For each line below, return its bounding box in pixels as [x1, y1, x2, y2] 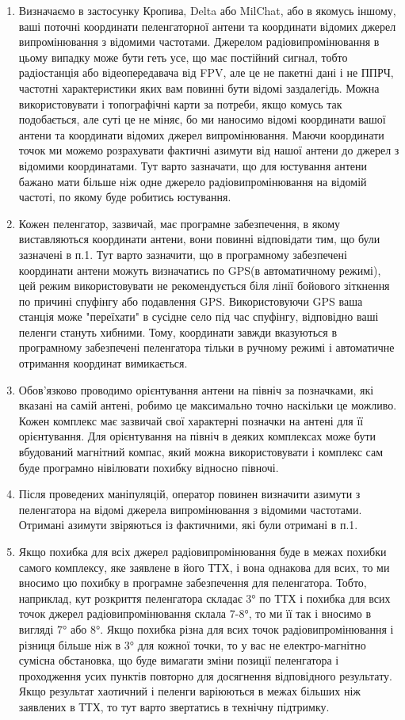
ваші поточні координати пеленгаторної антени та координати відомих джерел [18, 17, 396, 34]
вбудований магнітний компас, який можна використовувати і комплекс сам [18, 444, 384, 460]
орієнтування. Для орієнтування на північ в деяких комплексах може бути [18, 428, 376, 444]
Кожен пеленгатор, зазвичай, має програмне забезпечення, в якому [18, 215, 341, 231]
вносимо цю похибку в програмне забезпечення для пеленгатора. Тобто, [18, 574, 367, 591]
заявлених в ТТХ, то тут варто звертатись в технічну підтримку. [18, 698, 330, 714]
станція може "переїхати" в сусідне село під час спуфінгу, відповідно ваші [18, 308, 379, 325]
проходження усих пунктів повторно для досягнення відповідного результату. [18, 667, 392, 684]
